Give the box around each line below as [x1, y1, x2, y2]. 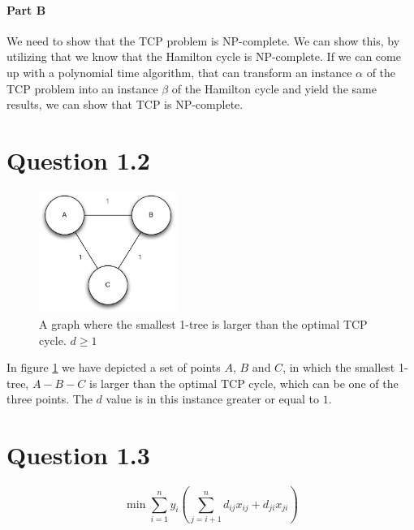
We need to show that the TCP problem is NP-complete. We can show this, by [6, 32, 400, 49]
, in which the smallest [282, 359, 395, 376]
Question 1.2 [6, 143, 150, 176]
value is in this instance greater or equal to [106, 390, 319, 407]
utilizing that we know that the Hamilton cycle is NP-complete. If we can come [6, 48, 401, 65]
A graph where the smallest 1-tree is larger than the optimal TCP [39, 316, 368, 333]
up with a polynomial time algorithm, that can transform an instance [6, 63, 352, 80]
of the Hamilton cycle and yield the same [171, 80, 377, 97]
